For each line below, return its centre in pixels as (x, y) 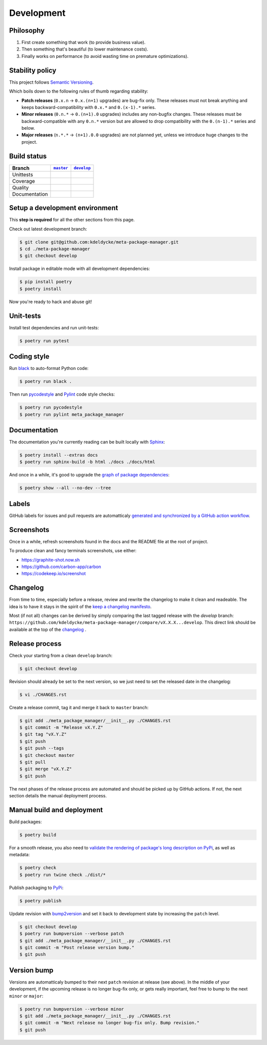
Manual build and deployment (56, 810)
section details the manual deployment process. (58, 796)
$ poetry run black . (46, 382)
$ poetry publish (41, 901)
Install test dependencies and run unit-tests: (54, 327)
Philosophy (27, 30)
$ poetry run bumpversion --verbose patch (72, 934)
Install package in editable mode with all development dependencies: (80, 269)
